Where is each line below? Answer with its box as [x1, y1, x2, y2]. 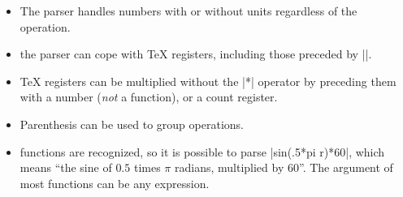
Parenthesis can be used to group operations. [19, 115, 244, 132]
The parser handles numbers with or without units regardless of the [19, 2, 357, 19]
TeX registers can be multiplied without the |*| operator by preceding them [19, 72, 396, 89]
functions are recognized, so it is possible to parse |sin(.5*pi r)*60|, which [19, 143, 385, 160]
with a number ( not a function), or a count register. [19, 88, 278, 105]
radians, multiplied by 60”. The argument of [174, 159, 393, 176]
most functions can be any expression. [19, 174, 210, 191]
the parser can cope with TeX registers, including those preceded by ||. [19, 45, 372, 62]
